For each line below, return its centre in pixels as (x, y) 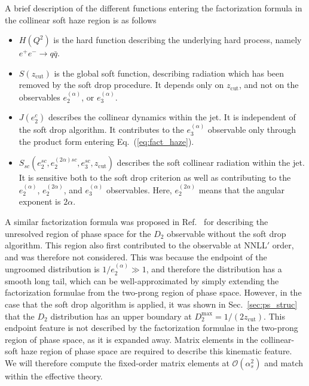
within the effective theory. (54, 376)
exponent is (40, 201)
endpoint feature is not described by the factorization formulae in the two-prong (152, 328)
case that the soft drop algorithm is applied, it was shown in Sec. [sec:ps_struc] (151, 304)
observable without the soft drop (227, 233)
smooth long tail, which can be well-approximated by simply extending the (142, 280)
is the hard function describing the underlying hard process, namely (178, 40)
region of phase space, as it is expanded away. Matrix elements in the (131, 339)
